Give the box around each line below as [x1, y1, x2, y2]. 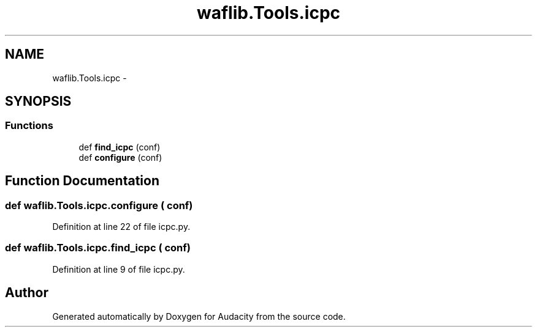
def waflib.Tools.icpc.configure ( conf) [5, 199, 193, 212]
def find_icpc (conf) [78, 141, 161, 152]
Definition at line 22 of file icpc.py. [52, 221, 191, 232]
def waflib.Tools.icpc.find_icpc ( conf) [5, 242, 191, 254]
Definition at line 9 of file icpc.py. [52, 264, 185, 275]
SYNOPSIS [5, 94, 72, 109]
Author [5, 285, 48, 301]
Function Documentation [5, 173, 159, 189]
